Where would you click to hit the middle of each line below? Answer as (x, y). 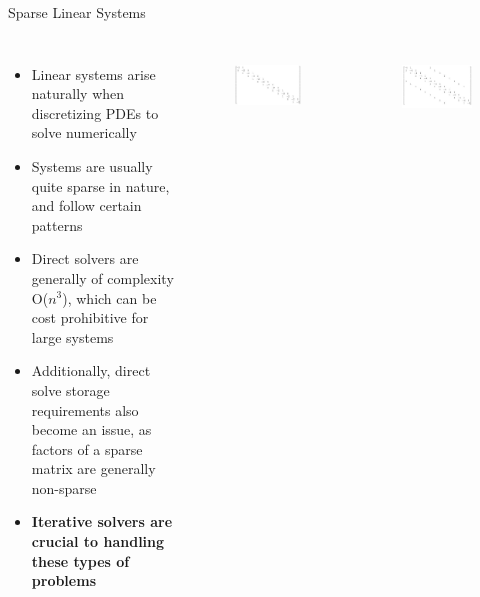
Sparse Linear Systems (77, 12)
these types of (80, 560)
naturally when (78, 93)
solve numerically (84, 132)
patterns (57, 224)
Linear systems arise (93, 73)
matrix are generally (93, 468)
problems (63, 580)
